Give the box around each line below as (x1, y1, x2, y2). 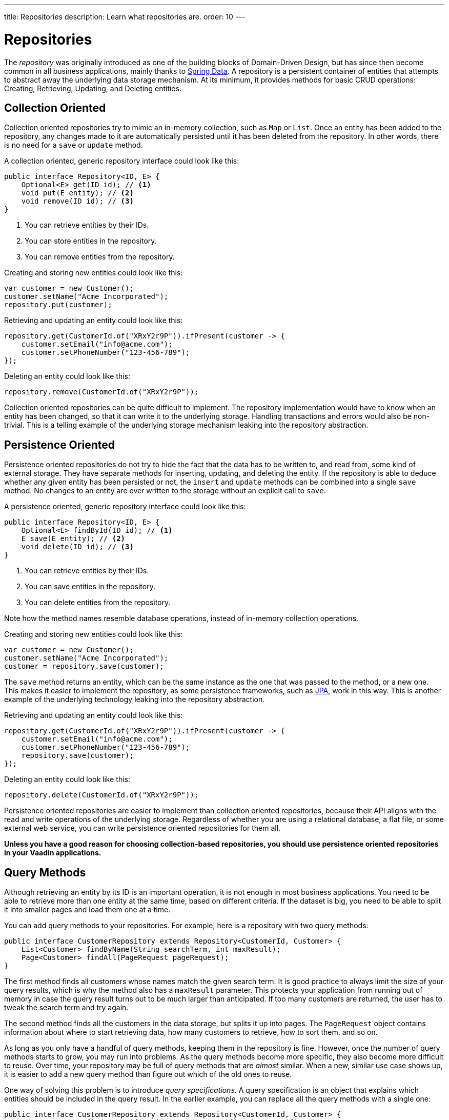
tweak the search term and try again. (4, 1003, 129, 1012)
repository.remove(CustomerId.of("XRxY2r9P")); (4, 388, 199, 396)
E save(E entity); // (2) (21, 534, 126, 543)
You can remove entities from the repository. (25, 252, 175, 262)
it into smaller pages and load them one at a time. (4, 905, 171, 914)
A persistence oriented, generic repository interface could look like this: (4, 502, 246, 511)
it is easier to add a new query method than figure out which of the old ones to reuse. (4, 1070, 292, 1079)
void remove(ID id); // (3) (21, 197, 134, 206)
